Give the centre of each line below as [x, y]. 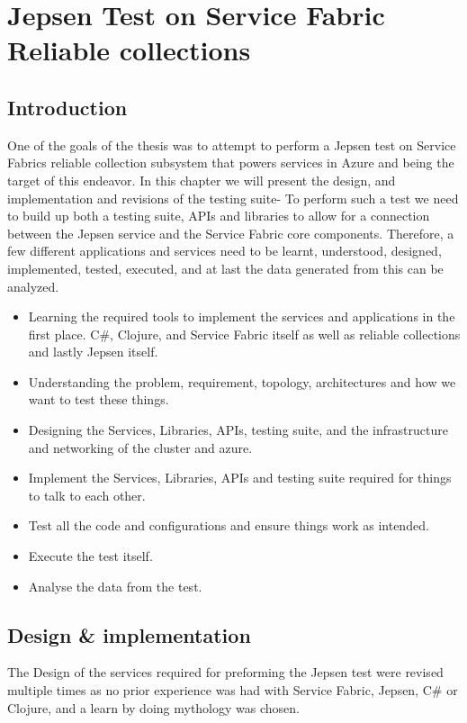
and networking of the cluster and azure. [140, 447]
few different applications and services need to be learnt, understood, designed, [225, 251]
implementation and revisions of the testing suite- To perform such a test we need [233, 198]
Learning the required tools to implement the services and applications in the [242, 316]
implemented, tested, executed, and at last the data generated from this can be [225, 268]
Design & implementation [129, 634]
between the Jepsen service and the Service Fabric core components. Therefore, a [231, 233]
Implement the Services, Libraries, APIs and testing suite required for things [240, 478]
